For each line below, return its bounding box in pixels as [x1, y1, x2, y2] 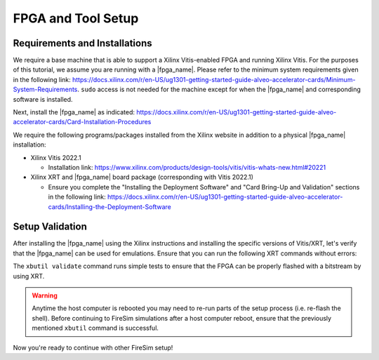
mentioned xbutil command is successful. [32, 324, 159, 333]
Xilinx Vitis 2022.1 [30, 153, 81, 161]
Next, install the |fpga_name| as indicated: [13, 108, 135, 116]
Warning [32, 291, 58, 300]
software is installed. [13, 95, 73, 103]
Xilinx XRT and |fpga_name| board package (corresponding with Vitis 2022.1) [30, 173, 254, 182]
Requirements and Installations [13, 37, 152, 49]
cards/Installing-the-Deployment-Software [48, 202, 171, 211]
